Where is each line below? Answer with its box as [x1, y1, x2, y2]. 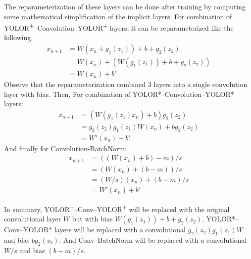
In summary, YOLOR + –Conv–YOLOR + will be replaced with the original [4, 202, 230, 214]
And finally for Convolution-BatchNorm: [4, 143, 127, 153]
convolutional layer [4, 214, 61, 224]
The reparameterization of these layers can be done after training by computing [4, 1, 246, 11]
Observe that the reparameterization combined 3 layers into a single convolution [4, 79, 248, 89]
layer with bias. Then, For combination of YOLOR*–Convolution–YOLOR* [4, 88, 234, 99]
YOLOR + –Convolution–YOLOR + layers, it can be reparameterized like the [4, 21, 234, 33]
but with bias [72, 214, 113, 224]
